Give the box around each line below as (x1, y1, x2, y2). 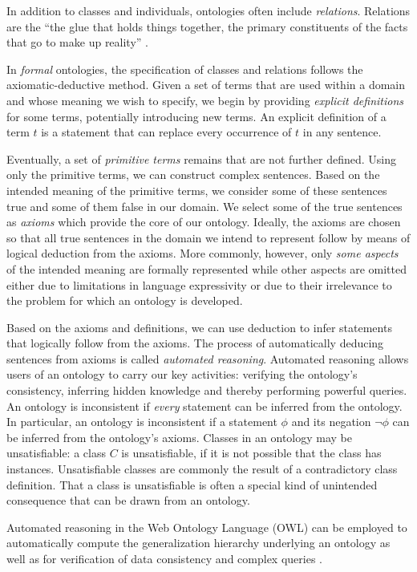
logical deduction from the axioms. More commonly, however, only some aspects (6, 245, 399, 262)
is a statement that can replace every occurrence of (41, 124, 292, 140)
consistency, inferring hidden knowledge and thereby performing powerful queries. (6, 382, 407, 399)
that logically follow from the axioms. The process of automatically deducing (6, 335, 384, 351)
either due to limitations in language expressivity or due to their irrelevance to (6, 276, 392, 293)
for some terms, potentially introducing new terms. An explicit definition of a (6, 108, 387, 124)
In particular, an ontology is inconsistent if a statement (6, 413, 277, 430)
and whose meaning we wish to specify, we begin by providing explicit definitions (6, 91, 404, 108)
